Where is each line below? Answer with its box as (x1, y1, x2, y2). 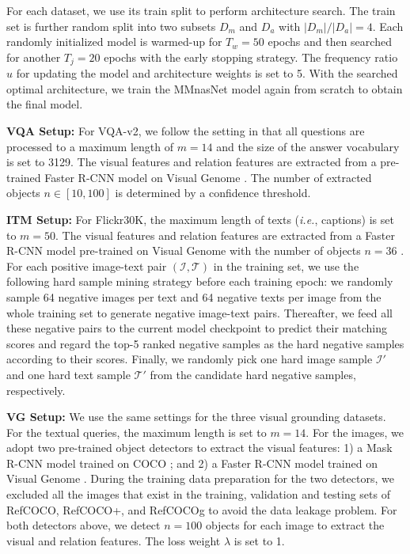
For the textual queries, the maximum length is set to (6, 423, 267, 440)
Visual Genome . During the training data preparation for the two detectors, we (6, 470, 394, 487)
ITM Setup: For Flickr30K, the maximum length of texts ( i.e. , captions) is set (6, 211, 394, 227)
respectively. (6, 381, 66, 398)
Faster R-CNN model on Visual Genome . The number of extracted (44, 169, 372, 185)
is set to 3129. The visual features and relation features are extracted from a (6, 154, 377, 170)
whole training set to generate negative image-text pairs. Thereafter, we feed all (6, 304, 393, 321)
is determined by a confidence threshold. (115, 184, 311, 201)
